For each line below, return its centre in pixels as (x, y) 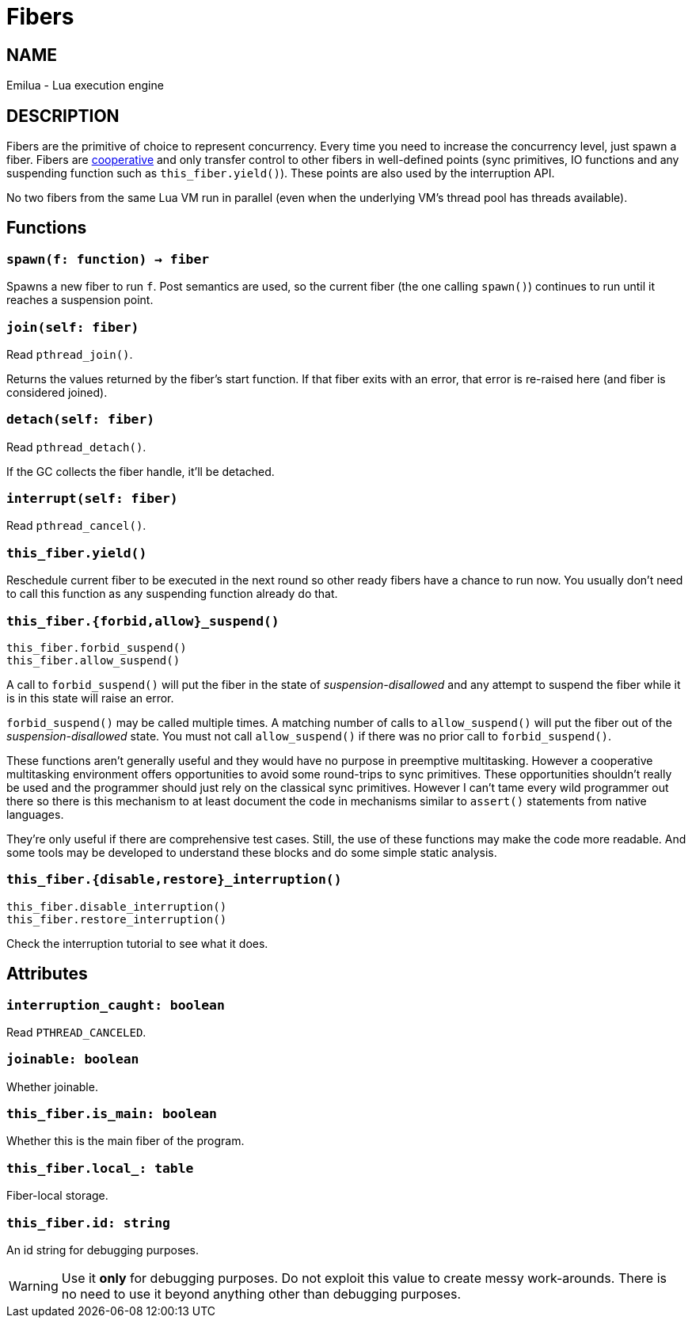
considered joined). (57, 392)
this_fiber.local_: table (100, 1168)
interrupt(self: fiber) (92, 499)
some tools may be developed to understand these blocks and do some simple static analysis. (252, 852)
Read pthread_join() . (70, 354)
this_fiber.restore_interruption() (117, 919)
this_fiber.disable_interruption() (117, 906)
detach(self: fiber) (81, 420)
